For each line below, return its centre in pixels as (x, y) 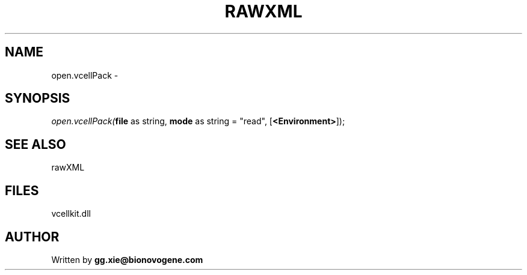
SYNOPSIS (38, 98)
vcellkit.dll (71, 214)
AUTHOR (32, 237)
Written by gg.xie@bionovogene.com (127, 259)
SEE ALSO (35, 144)
